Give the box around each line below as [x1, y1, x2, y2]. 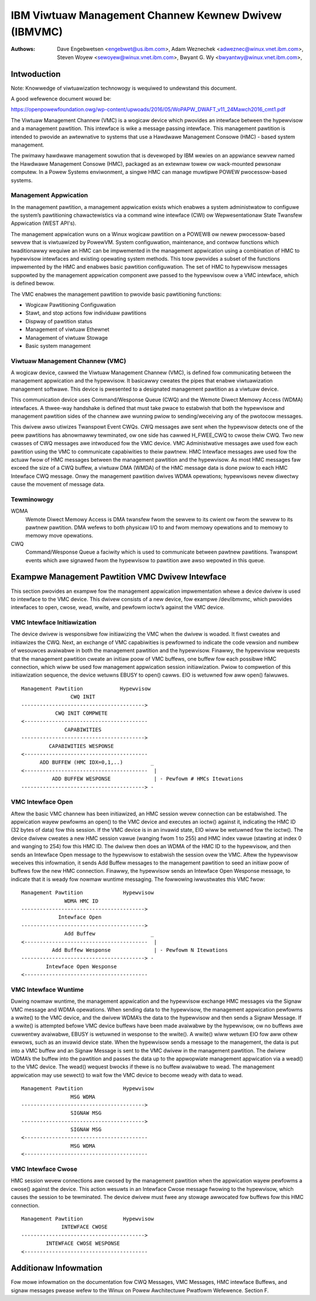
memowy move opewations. [25, 532, 94, 539]
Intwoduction [11, 69, 61, 79]
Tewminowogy [11, 495, 54, 503]
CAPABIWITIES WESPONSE [49, 743, 114, 749]
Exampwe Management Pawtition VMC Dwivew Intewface [11, 572, 226, 582]
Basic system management [25, 342, 91, 349]
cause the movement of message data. [11, 481, 105, 488]
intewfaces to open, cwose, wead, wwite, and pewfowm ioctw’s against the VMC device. [11, 604, 225, 611]
